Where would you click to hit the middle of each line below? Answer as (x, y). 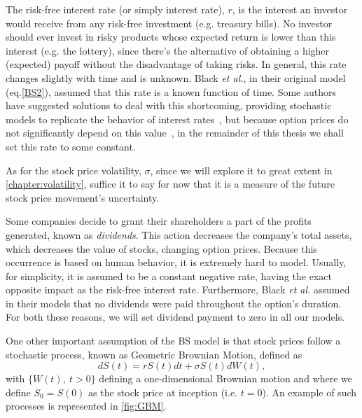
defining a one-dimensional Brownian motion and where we (225, 378)
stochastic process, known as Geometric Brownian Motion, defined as (154, 354)
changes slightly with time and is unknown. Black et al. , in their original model (176, 77)
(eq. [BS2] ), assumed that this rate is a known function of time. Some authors (171, 91)
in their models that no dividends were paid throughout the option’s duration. (174, 303)
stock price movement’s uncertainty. (83, 197)
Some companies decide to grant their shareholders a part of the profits (159, 221)
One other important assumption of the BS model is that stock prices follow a (173, 341)
